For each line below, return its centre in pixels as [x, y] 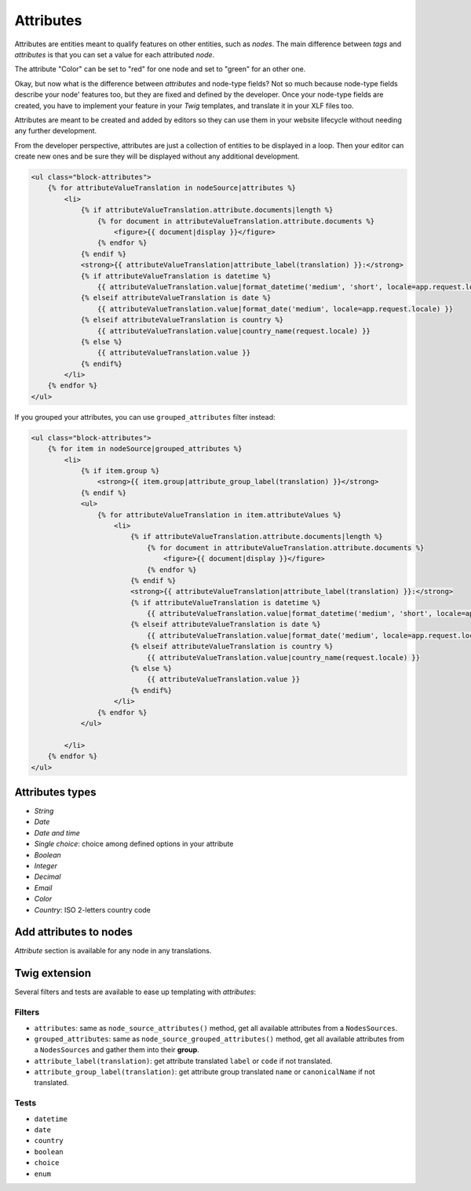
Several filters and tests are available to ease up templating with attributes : [135, 992]
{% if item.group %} [120, 471]
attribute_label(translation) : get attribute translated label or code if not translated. [183, 1061]
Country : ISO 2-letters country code [92, 909]
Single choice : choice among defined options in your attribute [134, 844]
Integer [46, 866]
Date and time [57, 832]
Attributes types [55, 792]
